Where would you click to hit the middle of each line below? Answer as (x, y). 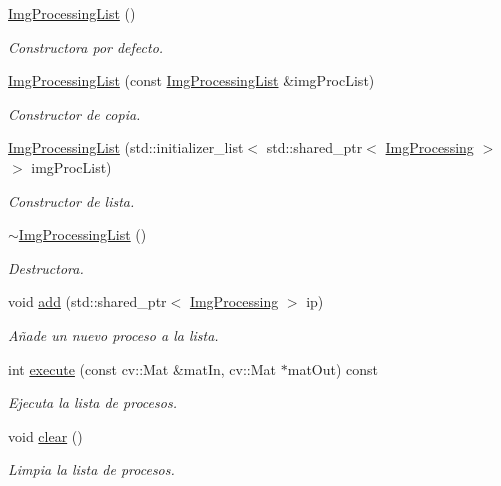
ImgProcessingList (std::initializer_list (126, 147)
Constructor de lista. (71, 200)
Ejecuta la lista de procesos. (92, 402)
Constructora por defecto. (86, 46)
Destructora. (46, 267)
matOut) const (333, 368)
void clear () (45, 435)
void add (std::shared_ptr (87, 301)
